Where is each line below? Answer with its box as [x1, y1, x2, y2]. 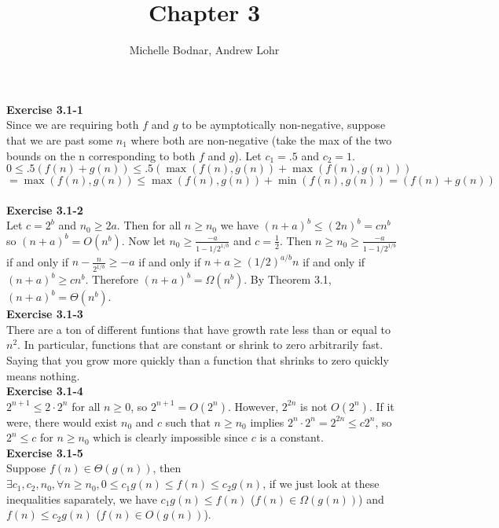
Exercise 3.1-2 [6, 201, 83, 218]
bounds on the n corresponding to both [6, 147, 196, 163]
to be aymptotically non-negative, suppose [182, 116, 386, 133]
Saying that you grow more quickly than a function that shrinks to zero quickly [6, 351, 389, 368]
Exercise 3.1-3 [6, 306, 83, 322]
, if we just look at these [262, 475, 380, 492]
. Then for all [116, 217, 182, 233]
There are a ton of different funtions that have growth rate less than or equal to [6, 321, 391, 337]
